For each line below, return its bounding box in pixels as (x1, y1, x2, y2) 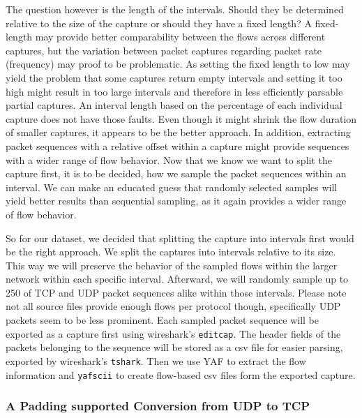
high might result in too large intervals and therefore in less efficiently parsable (6, 84, 343, 98)
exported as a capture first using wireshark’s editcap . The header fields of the (6, 326, 341, 341)
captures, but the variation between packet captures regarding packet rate (6, 43, 322, 57)
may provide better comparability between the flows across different (35, 29, 326, 44)
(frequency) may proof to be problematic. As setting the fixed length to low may (6, 57, 350, 71)
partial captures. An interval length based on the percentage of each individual (6, 98, 342, 112)
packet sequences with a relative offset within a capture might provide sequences (6, 138, 349, 153)
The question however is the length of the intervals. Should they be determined (6, 2, 344, 16)
